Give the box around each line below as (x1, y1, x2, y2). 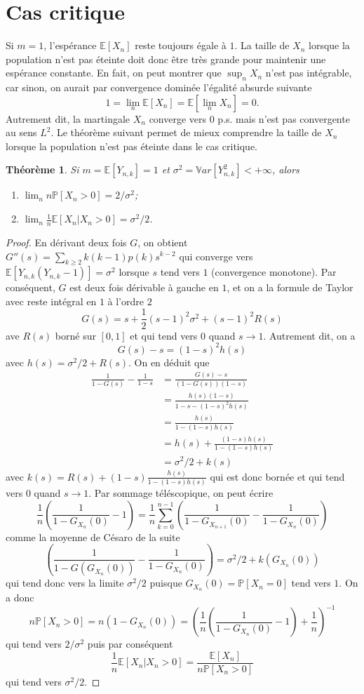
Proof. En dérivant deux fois (6, 234, 127, 249)
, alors (271, 162, 299, 177)
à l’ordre (107, 293, 144, 308)
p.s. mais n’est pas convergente (217, 111, 350, 126)
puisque (149, 575, 182, 590)
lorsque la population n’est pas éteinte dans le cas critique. (6, 138, 258, 153)
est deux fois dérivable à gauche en (69, 280, 219, 295)
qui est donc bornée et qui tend (210, 469, 345, 483)
